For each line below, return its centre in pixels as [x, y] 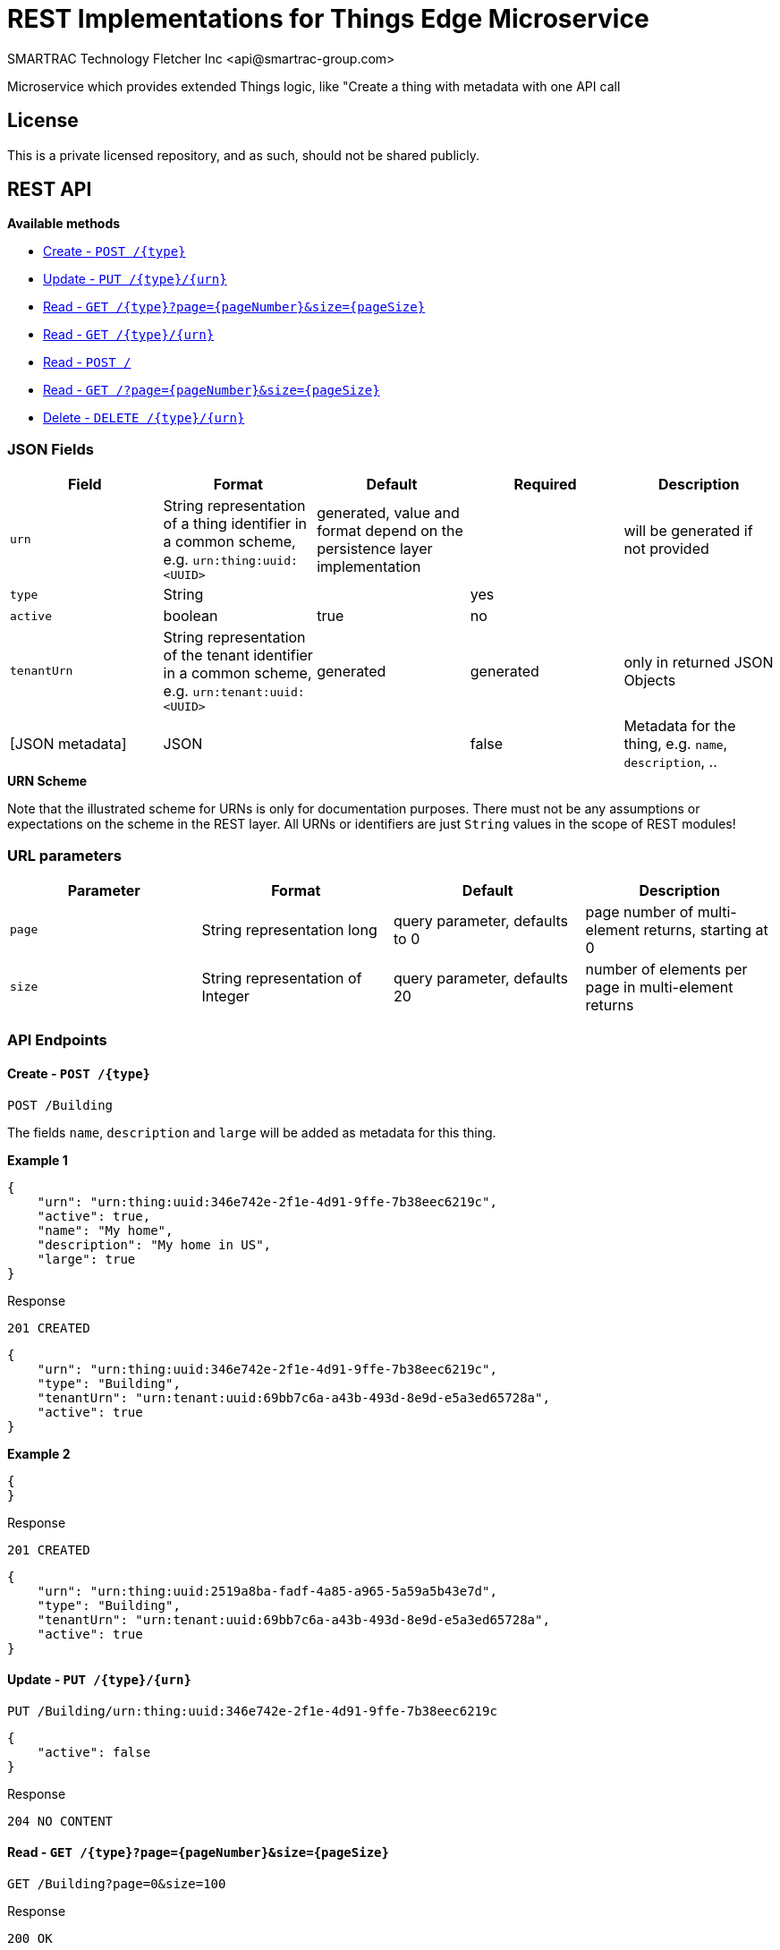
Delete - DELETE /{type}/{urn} [144, 418]
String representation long [289, 929]
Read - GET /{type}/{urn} [129, 335]
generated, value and [388, 512]
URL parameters [64, 855]
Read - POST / [87, 362]
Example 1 [38, 1160]
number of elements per [666, 969]
